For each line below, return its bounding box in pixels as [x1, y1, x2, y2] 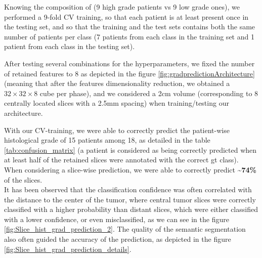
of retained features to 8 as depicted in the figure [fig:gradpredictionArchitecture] [4, 68, 255, 78]
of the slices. [4, 174, 42, 185]
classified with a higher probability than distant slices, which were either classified [4, 204, 258, 214]
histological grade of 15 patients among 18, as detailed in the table [4, 135, 210, 145]
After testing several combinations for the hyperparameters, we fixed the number [4, 58, 255, 68]
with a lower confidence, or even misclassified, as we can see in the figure [4, 213, 229, 224]
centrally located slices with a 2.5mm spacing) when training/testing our [4, 98, 229, 108]
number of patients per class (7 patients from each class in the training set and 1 [4, 31, 254, 41]
